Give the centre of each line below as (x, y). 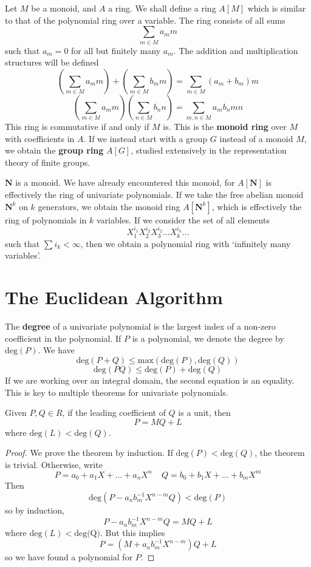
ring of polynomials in (46, 219)
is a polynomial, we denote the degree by (208, 338)
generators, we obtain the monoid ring (109, 206)
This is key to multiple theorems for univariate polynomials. (117, 392)
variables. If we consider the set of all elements (183, 219)
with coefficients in (40, 138)
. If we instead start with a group (145, 138)
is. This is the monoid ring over (225, 127)
